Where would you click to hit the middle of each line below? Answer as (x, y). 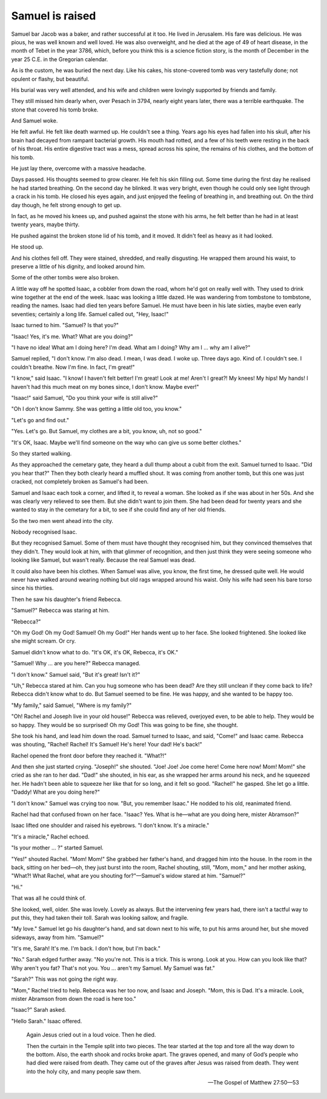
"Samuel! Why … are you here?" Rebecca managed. (76, 663)
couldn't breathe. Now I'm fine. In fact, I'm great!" (73, 367)
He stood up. (27, 247)
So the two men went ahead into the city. (62, 520)
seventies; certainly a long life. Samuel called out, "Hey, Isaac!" (90, 314)
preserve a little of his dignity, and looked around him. (78, 266)
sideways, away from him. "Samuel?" (58, 937)
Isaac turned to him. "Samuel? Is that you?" (65, 325)
